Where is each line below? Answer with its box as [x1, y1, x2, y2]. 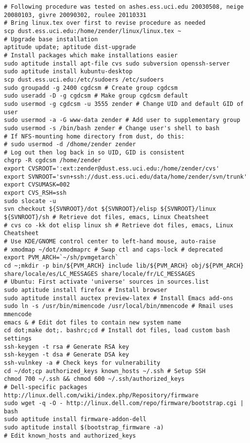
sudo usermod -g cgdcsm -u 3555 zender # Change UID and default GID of [4, 100, 244, 107]
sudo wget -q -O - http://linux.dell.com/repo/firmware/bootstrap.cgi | [4, 400, 244, 407]
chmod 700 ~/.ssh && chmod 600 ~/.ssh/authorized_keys [4, 375, 185, 383]
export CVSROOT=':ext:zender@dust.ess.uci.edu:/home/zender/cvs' [4, 165, 219, 172]
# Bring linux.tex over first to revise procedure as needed [4, 19, 206, 27]
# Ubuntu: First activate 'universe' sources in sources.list [4, 278, 209, 286]
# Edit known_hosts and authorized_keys [4, 432, 136, 439]
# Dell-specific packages [4, 383, 87, 391]
